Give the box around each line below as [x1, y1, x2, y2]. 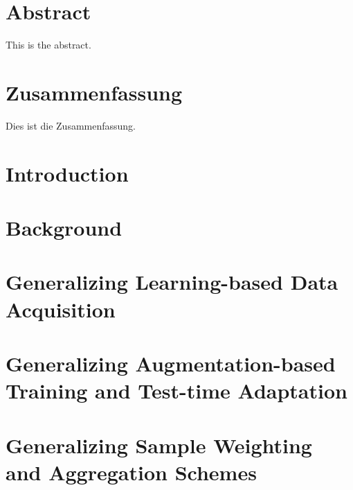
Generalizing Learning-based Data [6, 268, 338, 296]
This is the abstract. [6, 37, 91, 52]
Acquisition [6, 295, 116, 323]
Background [6, 213, 123, 241]
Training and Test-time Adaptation [6, 376, 347, 405]
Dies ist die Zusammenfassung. [6, 118, 136, 132]
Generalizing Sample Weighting [6, 430, 312, 459]
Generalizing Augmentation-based [6, 349, 336, 377]
